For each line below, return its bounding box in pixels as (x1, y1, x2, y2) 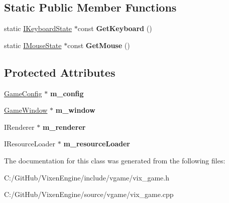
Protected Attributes (4, 64, 116, 80)
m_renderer (42, 121, 86, 132)
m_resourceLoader (63, 138, 131, 149)
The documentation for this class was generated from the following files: (4, 155, 225, 165)
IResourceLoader (4, 138, 56, 149)
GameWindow (4, 105, 48, 115)
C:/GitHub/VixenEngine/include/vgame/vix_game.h (4, 172, 169, 182)
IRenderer (4, 121, 35, 132)
